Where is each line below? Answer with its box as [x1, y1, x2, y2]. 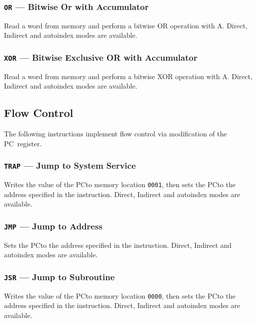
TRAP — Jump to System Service [4, 159, 136, 172]
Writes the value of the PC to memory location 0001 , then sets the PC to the [4, 179, 236, 190]
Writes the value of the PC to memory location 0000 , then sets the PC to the [4, 290, 236, 301]
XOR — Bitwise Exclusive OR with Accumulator [4, 51, 197, 63]
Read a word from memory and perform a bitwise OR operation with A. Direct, [4, 20, 248, 30]
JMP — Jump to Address [4, 219, 102, 232]
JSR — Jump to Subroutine [4, 270, 115, 283]
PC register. [4, 138, 42, 148]
